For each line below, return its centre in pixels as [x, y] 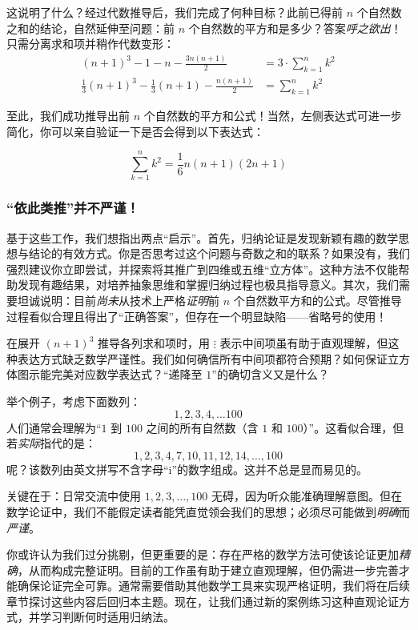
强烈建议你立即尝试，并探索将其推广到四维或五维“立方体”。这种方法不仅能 [203, 269]
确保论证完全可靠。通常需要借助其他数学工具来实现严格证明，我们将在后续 [213, 586]
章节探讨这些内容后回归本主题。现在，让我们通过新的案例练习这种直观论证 [203, 601]
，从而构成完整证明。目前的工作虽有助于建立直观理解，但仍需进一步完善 [208, 570]
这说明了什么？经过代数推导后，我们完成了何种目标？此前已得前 [175, 12]
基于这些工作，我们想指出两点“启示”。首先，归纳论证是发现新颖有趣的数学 [203, 237]
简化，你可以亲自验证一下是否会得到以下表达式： [135, 131]
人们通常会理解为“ [54, 427]
